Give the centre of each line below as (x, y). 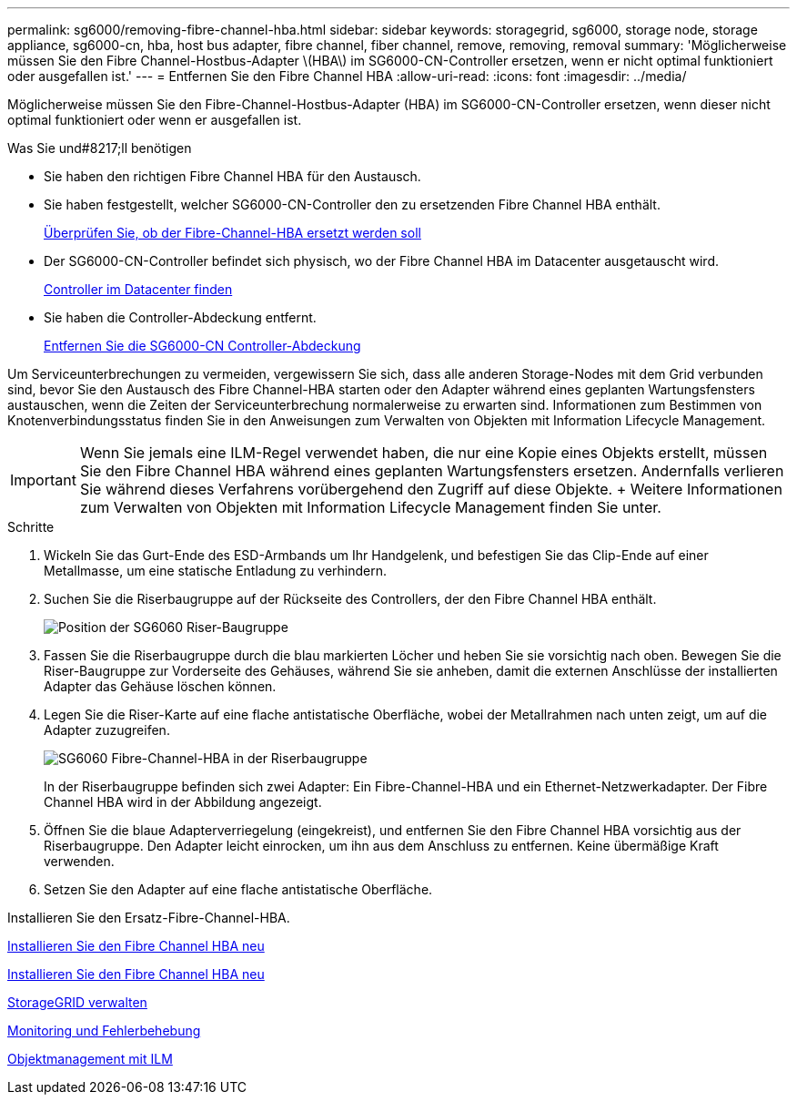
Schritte (31, 527)
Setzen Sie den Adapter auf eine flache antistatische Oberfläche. (238, 889)
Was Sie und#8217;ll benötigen (100, 148)
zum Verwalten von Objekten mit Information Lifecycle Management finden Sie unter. (370, 507)
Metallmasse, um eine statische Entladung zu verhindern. (216, 571)
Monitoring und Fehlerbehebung (104, 1031)
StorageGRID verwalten (77, 1002)
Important (43, 480)
